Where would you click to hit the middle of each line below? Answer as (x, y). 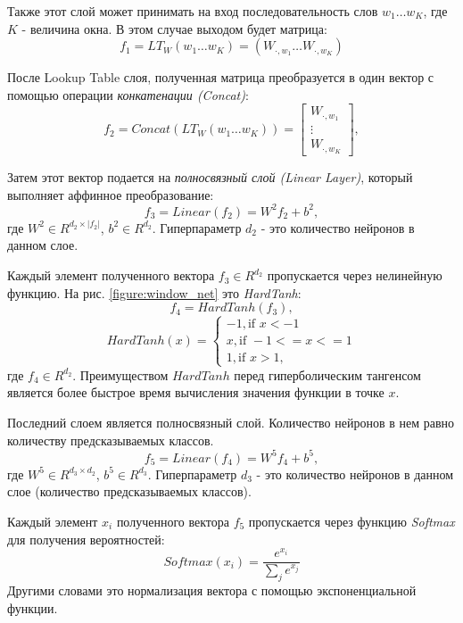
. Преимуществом (120, 374)
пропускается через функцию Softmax (351, 521)
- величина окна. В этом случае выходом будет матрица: (174, 28)
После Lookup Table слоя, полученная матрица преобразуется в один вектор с (221, 77)
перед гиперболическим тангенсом (327, 374)
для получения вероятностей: (86, 539)
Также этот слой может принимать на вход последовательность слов (193, 11)
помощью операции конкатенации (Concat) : (128, 94)
